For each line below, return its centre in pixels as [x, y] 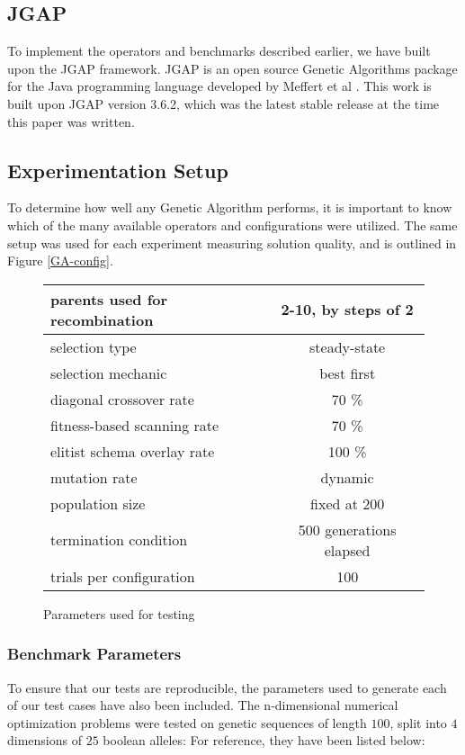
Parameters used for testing [119, 613]
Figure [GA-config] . [60, 261]
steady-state [348, 346]
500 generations [347, 529]
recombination [102, 319]
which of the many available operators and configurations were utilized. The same [232, 225]
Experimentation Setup [118, 170]
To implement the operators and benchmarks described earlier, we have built [219, 51]
